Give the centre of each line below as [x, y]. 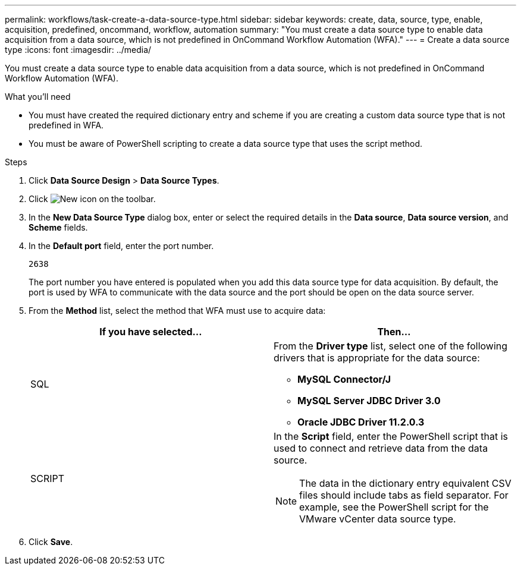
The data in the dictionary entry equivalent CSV [405, 483]
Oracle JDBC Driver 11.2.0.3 [361, 422]
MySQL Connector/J [344, 379]
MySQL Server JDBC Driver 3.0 [369, 401]
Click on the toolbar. [92, 199]
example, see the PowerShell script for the [394, 507]
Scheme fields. [58, 227]
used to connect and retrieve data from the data [381, 448]
